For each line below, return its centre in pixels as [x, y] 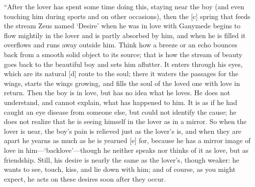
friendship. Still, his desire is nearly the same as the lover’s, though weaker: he [122, 159]
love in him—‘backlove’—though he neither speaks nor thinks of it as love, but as [126, 150]
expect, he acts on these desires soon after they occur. [85, 178]
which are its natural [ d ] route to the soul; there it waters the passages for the [121, 73]
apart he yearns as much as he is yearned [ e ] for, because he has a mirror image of [127, 140]
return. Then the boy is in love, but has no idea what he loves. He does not [117, 93]
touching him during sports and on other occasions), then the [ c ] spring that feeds [127, 16]
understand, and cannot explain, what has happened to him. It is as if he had [121, 102]
